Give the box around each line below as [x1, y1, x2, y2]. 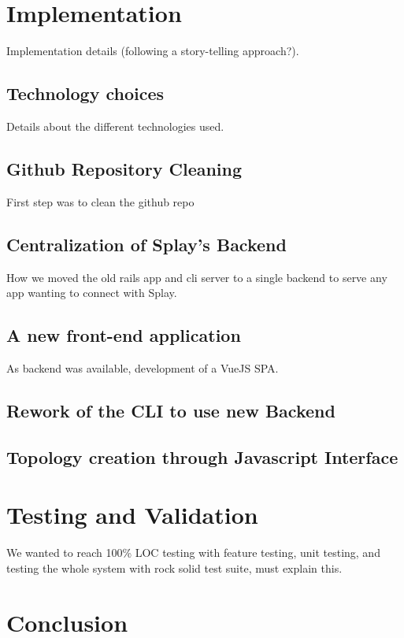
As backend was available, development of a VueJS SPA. [6, 359, 279, 376]
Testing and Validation [6, 499, 258, 531]
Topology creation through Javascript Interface [6, 444, 398, 469]
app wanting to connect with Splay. [6, 284, 177, 301]
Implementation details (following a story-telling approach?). [6, 43, 299, 59]
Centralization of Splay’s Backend [6, 232, 287, 256]
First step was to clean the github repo [6, 193, 195, 210]
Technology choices [6, 81, 165, 106]
